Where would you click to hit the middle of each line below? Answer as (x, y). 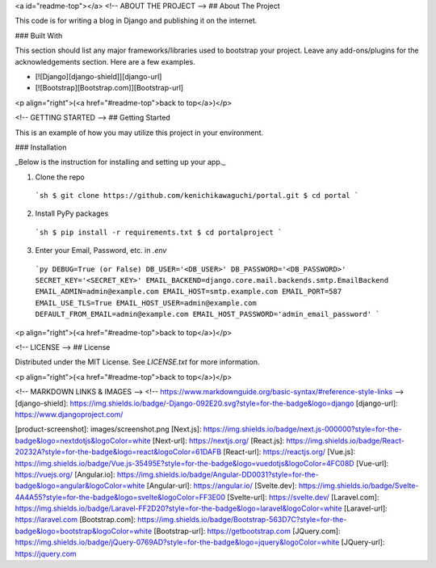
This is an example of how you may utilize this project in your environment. (139, 133)
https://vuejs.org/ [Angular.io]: (65, 474)
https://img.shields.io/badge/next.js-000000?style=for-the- (303, 429)
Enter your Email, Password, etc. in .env (101, 250)
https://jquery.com (46, 553)
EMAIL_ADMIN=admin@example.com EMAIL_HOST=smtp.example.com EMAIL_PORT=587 (189, 292)
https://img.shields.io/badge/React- (346, 440)
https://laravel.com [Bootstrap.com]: (75, 520)
